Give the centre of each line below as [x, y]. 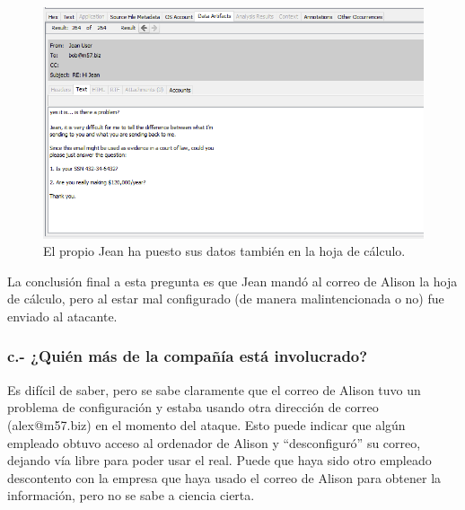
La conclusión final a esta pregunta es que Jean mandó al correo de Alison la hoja [232, 281]
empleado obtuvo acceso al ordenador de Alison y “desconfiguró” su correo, [214, 442]
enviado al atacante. [62, 316]
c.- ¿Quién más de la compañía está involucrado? [188, 356]
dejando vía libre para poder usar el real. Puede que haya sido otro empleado [219, 460]
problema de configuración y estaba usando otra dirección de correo [193, 407]
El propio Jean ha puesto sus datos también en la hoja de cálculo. [224, 251]
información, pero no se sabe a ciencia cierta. [131, 495]
